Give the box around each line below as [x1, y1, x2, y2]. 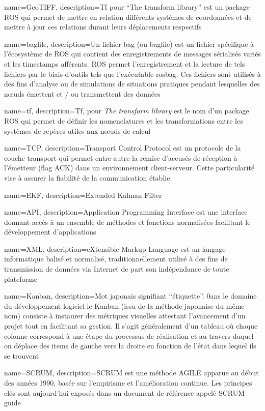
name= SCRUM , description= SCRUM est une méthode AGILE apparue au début [4, 367, 259, 378]
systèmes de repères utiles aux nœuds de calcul [4, 125, 151, 136]
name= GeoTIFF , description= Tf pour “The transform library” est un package [4, 2, 250, 12]
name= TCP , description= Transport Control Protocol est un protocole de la [4, 142, 241, 153]
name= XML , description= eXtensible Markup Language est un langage [4, 243, 226, 254]
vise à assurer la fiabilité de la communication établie [4, 172, 170, 183]
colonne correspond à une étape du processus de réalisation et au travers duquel [4, 330, 254, 341]
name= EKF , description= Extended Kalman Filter [4, 189, 162, 200]
